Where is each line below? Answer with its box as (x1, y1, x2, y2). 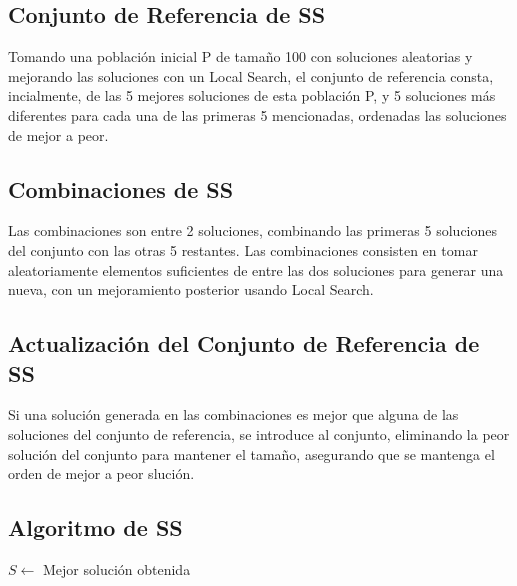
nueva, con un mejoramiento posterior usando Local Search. (8, 279, 374, 300)
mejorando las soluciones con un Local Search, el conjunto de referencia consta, (8, 65, 494, 86)
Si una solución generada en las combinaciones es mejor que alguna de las (8, 404, 459, 425)
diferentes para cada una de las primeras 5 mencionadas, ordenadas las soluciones (8, 104, 507, 125)
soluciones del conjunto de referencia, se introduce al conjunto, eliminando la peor (8, 423, 510, 444)
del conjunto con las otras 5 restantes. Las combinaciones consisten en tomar (8, 239, 478, 260)
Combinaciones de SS (8, 173, 234, 204)
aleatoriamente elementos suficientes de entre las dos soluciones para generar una (8, 259, 504, 280)
